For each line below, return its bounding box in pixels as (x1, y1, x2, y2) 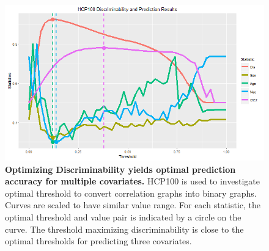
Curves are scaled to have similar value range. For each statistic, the (5, 198, 260, 211)
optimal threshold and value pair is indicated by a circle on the (5, 211, 241, 224)
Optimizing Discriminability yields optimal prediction (5, 162, 236, 175)
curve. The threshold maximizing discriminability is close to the (5, 222, 244, 235)
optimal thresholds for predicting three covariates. (5, 235, 192, 247)
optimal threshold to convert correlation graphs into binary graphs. (5, 186, 257, 199)
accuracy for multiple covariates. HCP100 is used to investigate (5, 175, 260, 187)
